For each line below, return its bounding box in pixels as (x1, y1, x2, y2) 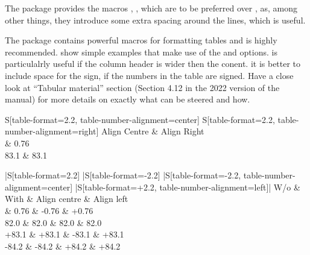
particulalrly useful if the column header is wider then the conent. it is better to (5, 57, 301, 70)
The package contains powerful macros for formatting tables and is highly (5, 34, 277, 46)
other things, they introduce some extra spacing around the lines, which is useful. (5, 13, 306, 26)
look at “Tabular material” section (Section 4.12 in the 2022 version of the (5, 81, 280, 93)
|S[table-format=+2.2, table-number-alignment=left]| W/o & (75, 180, 300, 193)
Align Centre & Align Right (101, 125, 204, 137)
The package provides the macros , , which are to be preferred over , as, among (5, 2, 298, 14)
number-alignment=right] (5, 125, 99, 137)
